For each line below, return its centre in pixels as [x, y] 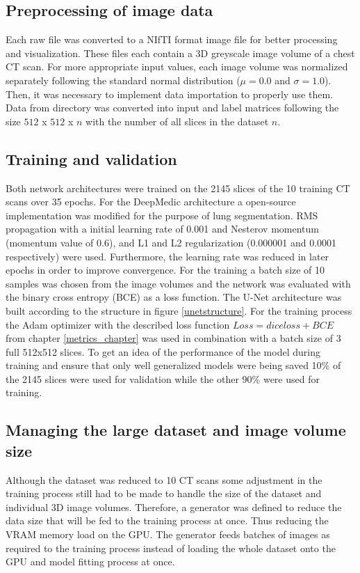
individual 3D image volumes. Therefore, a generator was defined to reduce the [174, 507]
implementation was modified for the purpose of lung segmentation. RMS [162, 215]
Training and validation [91, 158]
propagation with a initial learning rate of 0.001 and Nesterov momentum [162, 229]
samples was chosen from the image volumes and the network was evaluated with [178, 283]
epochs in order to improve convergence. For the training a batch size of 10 [165, 270]
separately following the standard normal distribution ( [123, 80]
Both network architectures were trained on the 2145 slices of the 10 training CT [178, 188]
